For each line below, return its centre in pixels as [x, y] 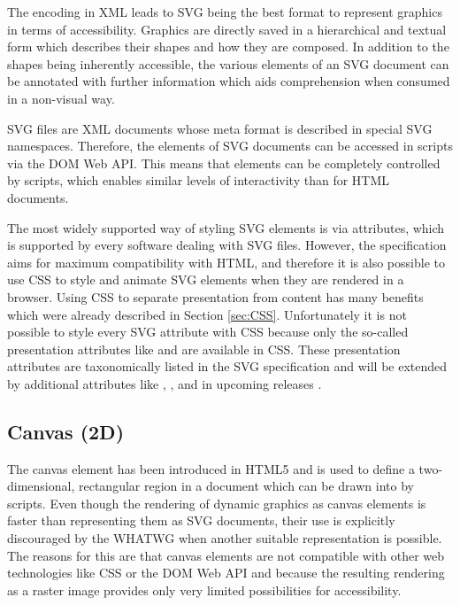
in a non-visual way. [61, 98]
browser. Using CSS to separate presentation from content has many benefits [215, 296]
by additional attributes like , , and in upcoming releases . [165, 383]
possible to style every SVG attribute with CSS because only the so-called [208, 332]
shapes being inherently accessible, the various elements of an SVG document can [228, 63]
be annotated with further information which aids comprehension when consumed [229, 81]
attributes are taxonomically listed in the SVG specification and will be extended [227, 366]
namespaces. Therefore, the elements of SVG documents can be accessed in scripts [230, 146]
